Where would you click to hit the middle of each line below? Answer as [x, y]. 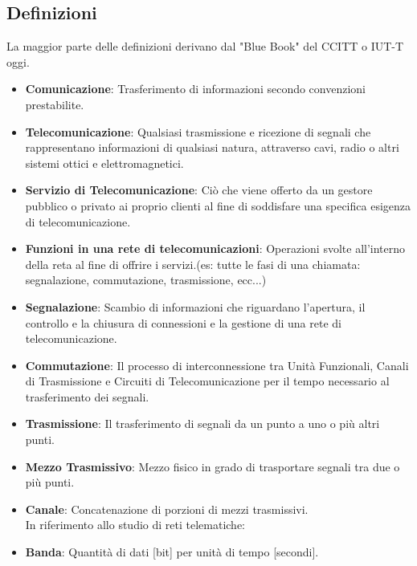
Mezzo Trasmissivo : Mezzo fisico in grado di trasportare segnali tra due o [213, 466]
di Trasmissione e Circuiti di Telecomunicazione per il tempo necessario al [207, 381]
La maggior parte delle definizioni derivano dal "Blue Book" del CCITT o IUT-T [205, 46]
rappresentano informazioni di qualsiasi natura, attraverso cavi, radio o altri [212, 147]
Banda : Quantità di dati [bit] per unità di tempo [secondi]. [172, 552]
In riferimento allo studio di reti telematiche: [135, 525]
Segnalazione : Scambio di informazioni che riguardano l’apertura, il [195, 306]
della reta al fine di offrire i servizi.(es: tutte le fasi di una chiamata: [193, 264]
